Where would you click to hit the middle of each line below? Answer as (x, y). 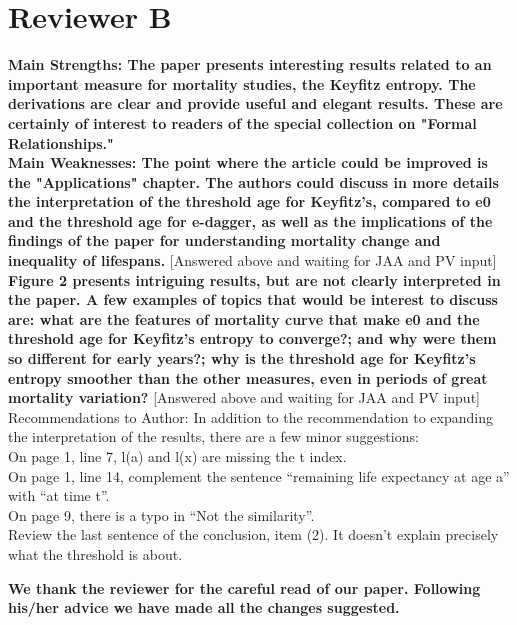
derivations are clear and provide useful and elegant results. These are (255, 103)
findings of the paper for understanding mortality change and (224, 240)
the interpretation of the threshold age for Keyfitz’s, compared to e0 (249, 201)
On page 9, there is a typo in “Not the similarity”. (161, 514)
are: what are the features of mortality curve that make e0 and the (244, 318)
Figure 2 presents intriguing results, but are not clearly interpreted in (254, 279)
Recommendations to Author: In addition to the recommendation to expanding (250, 416)
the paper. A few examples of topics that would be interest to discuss (253, 299)
